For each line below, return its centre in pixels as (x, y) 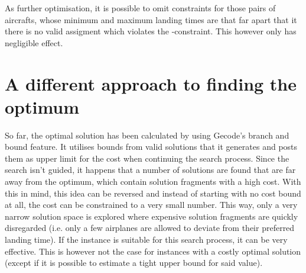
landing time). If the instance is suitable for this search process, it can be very (146, 240)
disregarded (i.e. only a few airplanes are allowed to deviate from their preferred (150, 228)
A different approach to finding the (151, 83)
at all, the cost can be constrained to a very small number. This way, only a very (151, 205)
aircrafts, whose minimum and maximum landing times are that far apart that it (151, 19)
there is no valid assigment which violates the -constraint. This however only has (151, 31)
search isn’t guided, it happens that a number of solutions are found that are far (150, 170)
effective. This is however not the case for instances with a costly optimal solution (153, 251)
